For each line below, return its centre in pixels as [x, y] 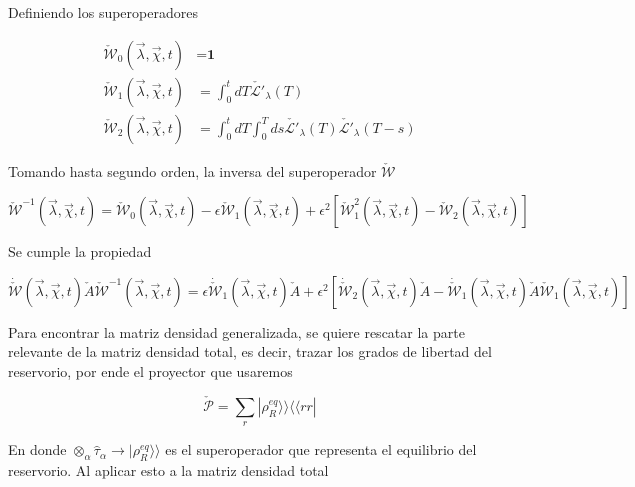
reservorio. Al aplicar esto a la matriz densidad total [168, 470]
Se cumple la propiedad [80, 251]
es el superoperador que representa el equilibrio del [321, 449]
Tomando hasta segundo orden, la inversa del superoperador [192, 170]
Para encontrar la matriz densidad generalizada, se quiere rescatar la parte [236, 331]
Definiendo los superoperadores [103, 12]
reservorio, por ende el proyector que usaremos [150, 371]
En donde [37, 449]
